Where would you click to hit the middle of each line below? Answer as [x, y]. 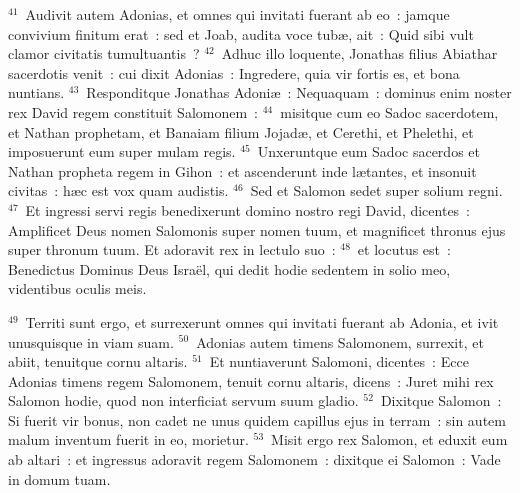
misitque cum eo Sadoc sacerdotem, [389, 111]
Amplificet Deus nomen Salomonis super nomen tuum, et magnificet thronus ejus [257, 229]
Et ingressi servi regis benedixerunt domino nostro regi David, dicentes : [248, 209]
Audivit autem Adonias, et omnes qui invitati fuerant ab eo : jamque [237, 14]
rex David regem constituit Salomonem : [133, 111]
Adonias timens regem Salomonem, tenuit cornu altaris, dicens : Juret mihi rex [251, 380]
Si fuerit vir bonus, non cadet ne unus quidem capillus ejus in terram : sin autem [257, 419]
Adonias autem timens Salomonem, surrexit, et [340, 341]
